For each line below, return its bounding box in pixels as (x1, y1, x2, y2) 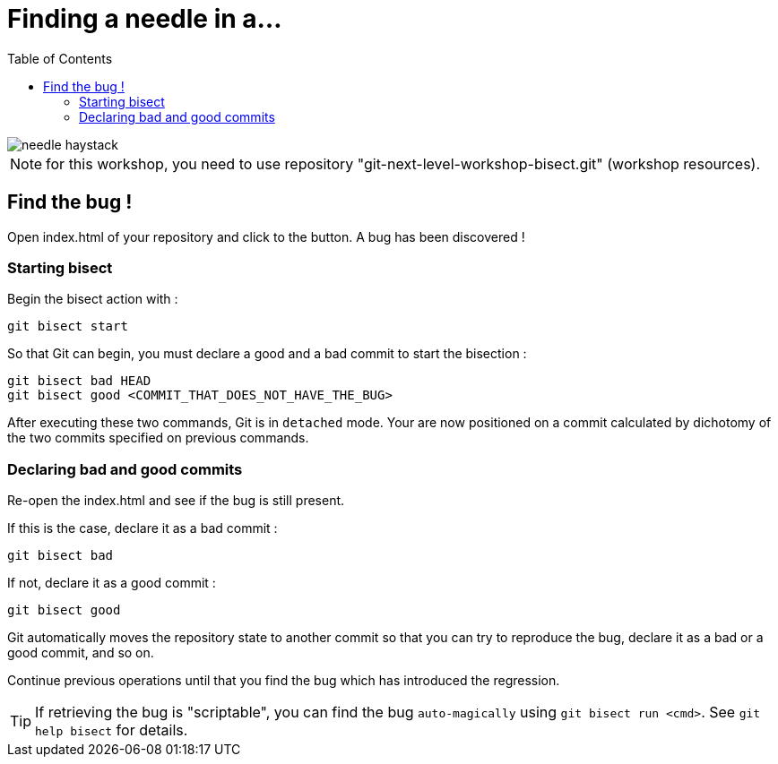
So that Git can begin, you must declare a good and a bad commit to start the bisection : (7, 346, 527, 362)
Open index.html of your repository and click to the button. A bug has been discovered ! (7, 228, 525, 245)
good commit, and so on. (7, 645, 154, 661)
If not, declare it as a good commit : (7, 575, 216, 591)
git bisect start (7, 319, 128, 334)
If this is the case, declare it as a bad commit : (7, 520, 278, 537)
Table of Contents (7, 50, 113, 66)
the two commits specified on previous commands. (7, 430, 309, 446)
